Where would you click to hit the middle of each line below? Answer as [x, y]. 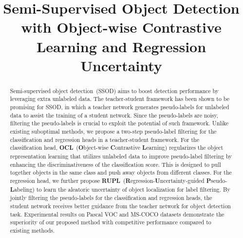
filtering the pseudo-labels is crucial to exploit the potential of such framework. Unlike [119, 123]
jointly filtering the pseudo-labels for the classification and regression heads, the [111, 198]
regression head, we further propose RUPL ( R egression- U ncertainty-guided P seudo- [119, 180]
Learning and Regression [121, 46]
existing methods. [32, 230]
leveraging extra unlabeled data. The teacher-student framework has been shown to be [120, 99]
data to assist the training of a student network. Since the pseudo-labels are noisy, [114, 115]
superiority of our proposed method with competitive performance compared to [111, 222]
